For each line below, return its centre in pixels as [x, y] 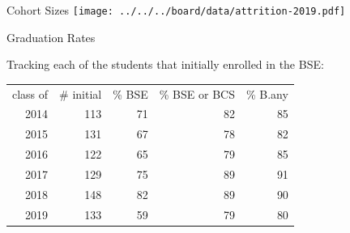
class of [30, 93]
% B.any [267, 93]
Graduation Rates [51, 37]
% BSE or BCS [197, 93]
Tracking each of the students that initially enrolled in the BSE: [165, 64]
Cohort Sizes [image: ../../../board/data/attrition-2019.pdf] [176, 10]
